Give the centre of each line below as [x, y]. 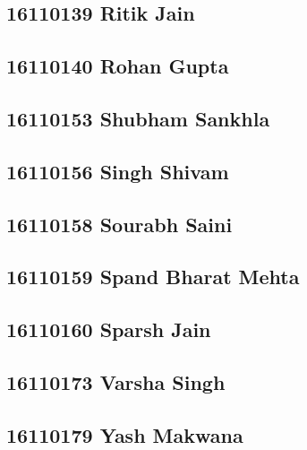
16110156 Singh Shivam [118, 171]
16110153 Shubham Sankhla [138, 118]
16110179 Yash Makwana [125, 434]
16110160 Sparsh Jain [109, 329]
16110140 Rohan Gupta [118, 66]
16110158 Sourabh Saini [119, 224]
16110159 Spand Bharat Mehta [153, 277]
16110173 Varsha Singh [116, 381]
